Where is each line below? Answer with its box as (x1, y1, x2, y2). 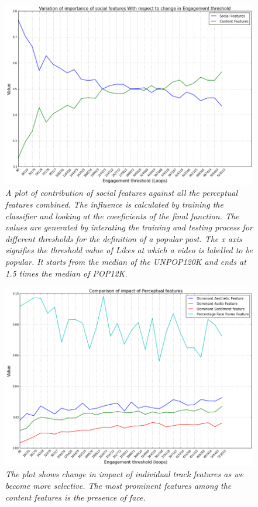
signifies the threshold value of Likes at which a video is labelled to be (5, 244, 253, 256)
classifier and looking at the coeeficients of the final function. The (5, 209, 239, 222)
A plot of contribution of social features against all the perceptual (5, 187, 238, 199)
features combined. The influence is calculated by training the (5, 198, 223, 210)
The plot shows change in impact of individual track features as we (5, 468, 243, 480)
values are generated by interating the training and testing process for (5, 221, 253, 233)
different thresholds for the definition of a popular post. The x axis (5, 232, 242, 244)
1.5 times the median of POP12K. (5, 267, 128, 279)
